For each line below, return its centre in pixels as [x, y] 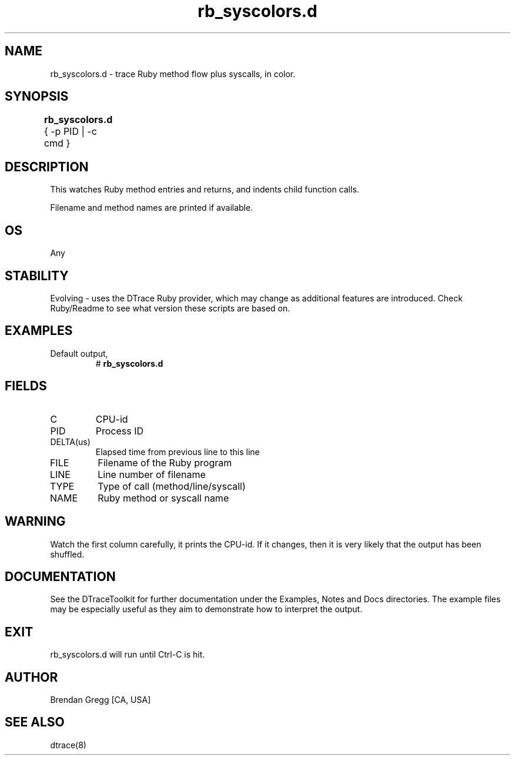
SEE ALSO [35, 722]
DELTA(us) [70, 442]
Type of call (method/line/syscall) [172, 486]
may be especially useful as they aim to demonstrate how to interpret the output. [206, 609]
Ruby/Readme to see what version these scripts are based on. [170, 308]
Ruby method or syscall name [163, 498]
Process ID [120, 431]
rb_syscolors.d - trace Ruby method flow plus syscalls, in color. [173, 74]
